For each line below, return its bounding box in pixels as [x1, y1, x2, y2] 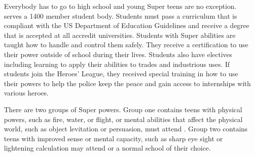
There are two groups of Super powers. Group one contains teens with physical [4, 104, 242, 114]
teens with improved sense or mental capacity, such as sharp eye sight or [4, 133, 223, 143]
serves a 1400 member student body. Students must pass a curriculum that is [4, 10, 237, 21]
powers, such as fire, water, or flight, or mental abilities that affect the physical [4, 114, 243, 124]
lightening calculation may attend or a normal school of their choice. [4, 143, 211, 153]
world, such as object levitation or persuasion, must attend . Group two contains [4, 124, 248, 134]
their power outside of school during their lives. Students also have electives [4, 49, 232, 59]
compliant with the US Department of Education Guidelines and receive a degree [4, 20, 250, 31]
